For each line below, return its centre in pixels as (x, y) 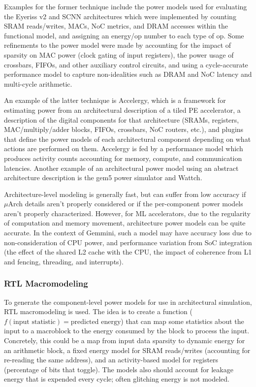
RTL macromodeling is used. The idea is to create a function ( (98, 311)
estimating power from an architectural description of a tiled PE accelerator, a (122, 110)
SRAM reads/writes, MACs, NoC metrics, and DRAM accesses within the (116, 26)
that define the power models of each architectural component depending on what (128, 139)
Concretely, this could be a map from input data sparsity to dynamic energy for (125, 340)
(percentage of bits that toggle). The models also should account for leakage (119, 369)
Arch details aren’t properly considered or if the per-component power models (126, 204)
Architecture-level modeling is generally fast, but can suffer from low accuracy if (125, 194)
